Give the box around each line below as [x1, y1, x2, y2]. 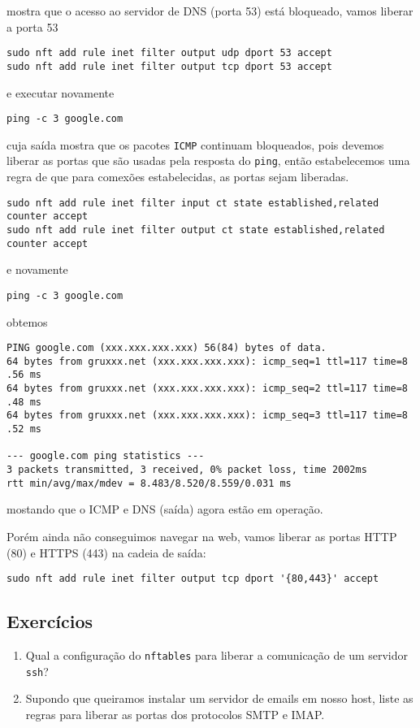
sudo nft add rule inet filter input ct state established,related [6, 197, 379, 209]
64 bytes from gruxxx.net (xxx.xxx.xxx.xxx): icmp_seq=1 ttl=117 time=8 [6, 355, 408, 367]
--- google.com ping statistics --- [6, 450, 205, 462]
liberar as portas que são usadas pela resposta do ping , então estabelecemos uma [6, 152, 410, 169]
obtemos [6, 313, 48, 330]
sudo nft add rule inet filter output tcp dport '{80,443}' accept [6, 573, 379, 585]
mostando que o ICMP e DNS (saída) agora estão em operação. [6, 500, 323, 518]
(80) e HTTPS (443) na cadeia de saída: [6, 544, 206, 561]
